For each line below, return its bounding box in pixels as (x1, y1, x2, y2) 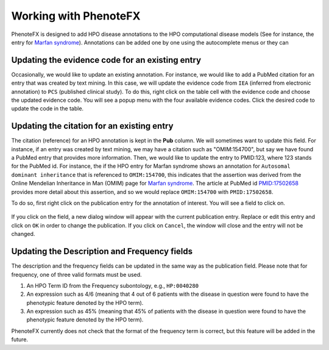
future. (11, 336, 29, 343)
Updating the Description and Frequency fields (11, 246, 193, 257)
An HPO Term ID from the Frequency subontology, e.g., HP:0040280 (26, 282, 199, 289)
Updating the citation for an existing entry (11, 121, 174, 131)
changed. (11, 230, 35, 238)
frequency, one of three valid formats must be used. (11, 271, 143, 278)
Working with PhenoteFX (11, 9, 141, 23)
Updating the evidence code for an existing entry (11, 55, 201, 65)
